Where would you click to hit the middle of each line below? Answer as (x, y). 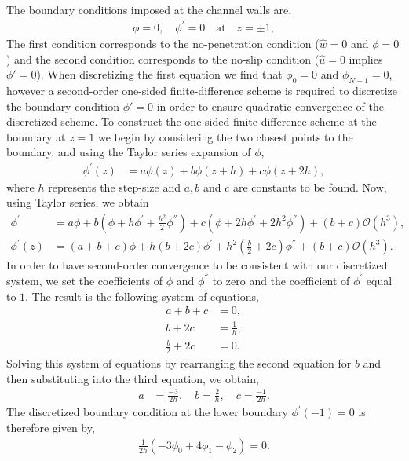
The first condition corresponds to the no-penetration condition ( (163, 44)
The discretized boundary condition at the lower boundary (147, 412)
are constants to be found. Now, (310, 187)
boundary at (36, 136)
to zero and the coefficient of (281, 280)
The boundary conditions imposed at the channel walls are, (149, 9)
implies (366, 59)
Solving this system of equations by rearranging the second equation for (179, 362)
